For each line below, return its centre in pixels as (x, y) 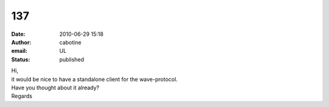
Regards (22, 96)
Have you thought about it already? (55, 88)
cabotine (70, 42)
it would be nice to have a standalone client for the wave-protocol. (94, 79)
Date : (18, 34)
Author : (21, 42)
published (72, 59)
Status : (21, 59)
